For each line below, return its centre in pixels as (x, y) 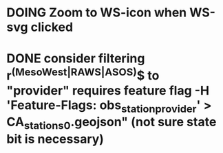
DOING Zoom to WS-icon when (97, 13)
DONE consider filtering (76, 59)
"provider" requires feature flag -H (108, 90)
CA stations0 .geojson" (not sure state (111, 123)
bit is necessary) (55, 139)
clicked (52, 27)
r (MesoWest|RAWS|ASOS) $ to (83, 74)
